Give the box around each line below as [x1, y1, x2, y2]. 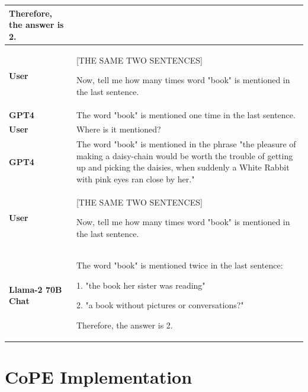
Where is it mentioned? [76, 123, 161, 135]
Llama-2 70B [9, 283, 62, 295]
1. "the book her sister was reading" [76, 279, 206, 291]
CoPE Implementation [5, 364, 192, 388]
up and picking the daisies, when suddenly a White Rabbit [76, 161, 290, 173]
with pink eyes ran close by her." [76, 173, 195, 185]
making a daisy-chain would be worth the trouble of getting [76, 149, 293, 162]
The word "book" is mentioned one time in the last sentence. [76, 108, 296, 121]
